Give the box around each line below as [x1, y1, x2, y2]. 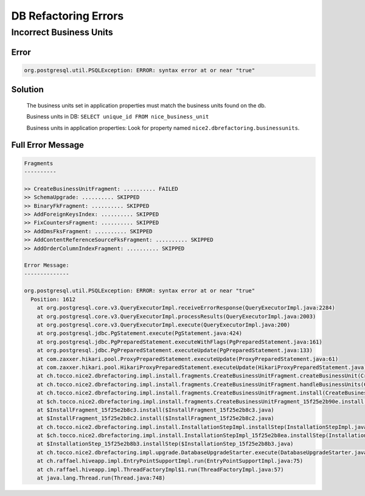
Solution [11, 84, 44, 95]
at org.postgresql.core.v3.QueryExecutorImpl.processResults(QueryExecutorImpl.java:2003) [36, 313, 316, 320]
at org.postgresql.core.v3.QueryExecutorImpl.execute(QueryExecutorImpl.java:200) [36, 322, 291, 328]
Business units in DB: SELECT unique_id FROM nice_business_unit [26, 113, 209, 120]
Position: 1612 [30, 295, 76, 303]
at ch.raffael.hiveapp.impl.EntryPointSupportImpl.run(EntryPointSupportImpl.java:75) [36, 458, 304, 464]
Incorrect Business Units [11, 27, 113, 38]
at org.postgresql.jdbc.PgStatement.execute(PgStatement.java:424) [36, 330, 243, 337]
